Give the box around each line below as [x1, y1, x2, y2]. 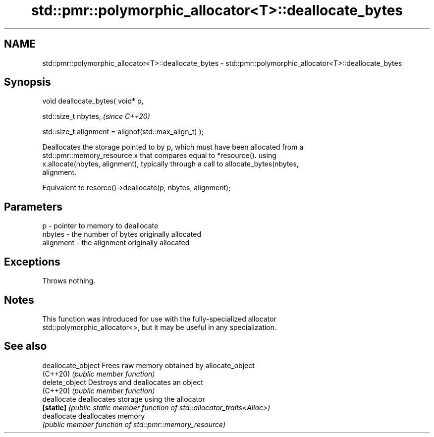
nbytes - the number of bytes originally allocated [42, 230, 202, 239]
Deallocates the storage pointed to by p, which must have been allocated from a [42, 143, 304, 152]
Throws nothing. [42, 276, 96, 285]
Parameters [4, 200, 62, 213]
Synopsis [4, 76, 51, 89]
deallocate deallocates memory [42, 411, 145, 420]
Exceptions [4, 255, 60, 268]
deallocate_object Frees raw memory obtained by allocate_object [42, 361, 255, 370]
